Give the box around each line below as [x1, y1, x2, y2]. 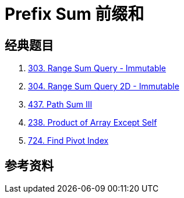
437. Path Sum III [28, 99, 93, 110]
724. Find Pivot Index [28, 136, 109, 146]
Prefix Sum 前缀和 [5, 4, 144, 24]
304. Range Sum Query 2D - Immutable [28, 81, 179, 92]
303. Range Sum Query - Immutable [28, 63, 167, 74]
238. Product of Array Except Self [28, 117, 157, 128]
